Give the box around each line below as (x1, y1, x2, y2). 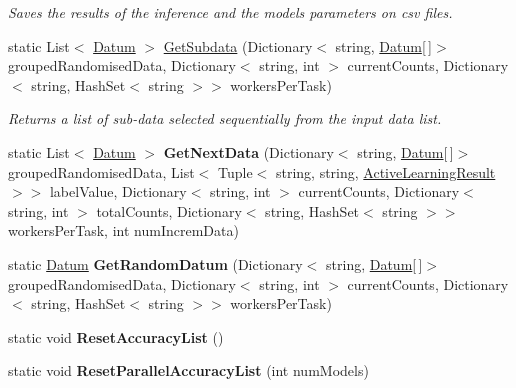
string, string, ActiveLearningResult (275, 161, 496, 182)
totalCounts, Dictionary (96, 200, 242, 221)
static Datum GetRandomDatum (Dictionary (8, 253, 303, 274)
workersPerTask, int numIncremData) (8, 220, 239, 241)
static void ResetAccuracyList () (8, 326, 224, 347)
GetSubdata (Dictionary (163, 35, 313, 56)
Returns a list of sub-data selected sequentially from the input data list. (8, 108, 442, 129)
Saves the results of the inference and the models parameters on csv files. (8, 2, 453, 22)
